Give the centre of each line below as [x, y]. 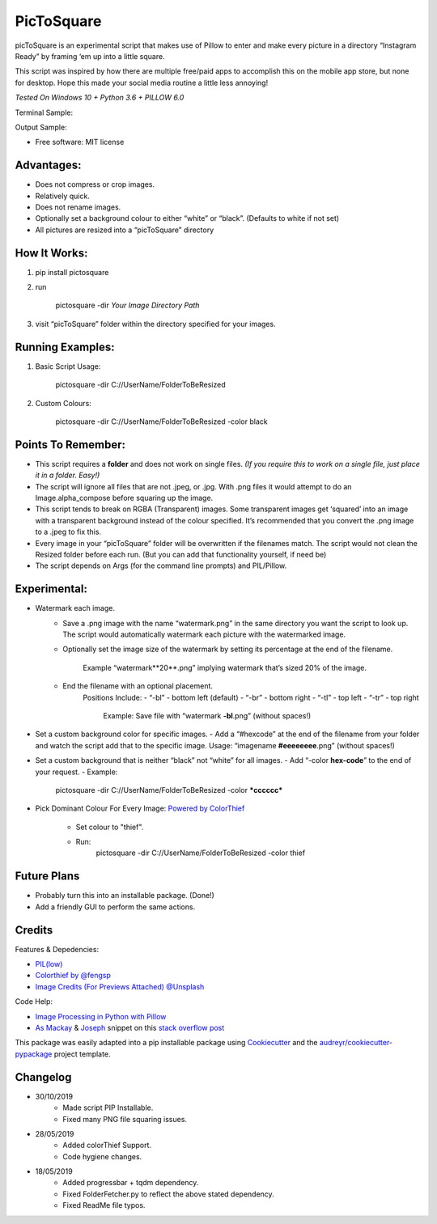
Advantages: [48, 165]
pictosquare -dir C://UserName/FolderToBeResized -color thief [201, 853]
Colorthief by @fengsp [73, 976]
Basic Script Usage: [68, 366]
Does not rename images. [78, 207]
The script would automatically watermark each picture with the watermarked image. [204, 634]
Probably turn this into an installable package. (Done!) [125, 896]
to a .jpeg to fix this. [68, 532]
